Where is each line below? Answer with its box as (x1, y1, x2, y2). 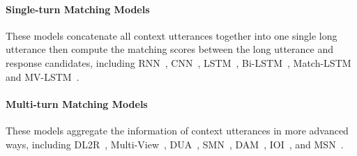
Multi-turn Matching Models (6, 96, 148, 111)
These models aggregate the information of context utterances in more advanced (6, 123, 349, 137)
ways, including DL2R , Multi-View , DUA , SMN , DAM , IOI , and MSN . (6, 136, 344, 151)
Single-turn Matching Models (6, 1, 150, 16)
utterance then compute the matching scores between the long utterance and (6, 42, 334, 56)
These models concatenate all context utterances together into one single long (6, 28, 337, 42)
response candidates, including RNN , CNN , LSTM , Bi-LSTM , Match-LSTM (6, 55, 351, 70)
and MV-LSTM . (6, 69, 79, 84)
